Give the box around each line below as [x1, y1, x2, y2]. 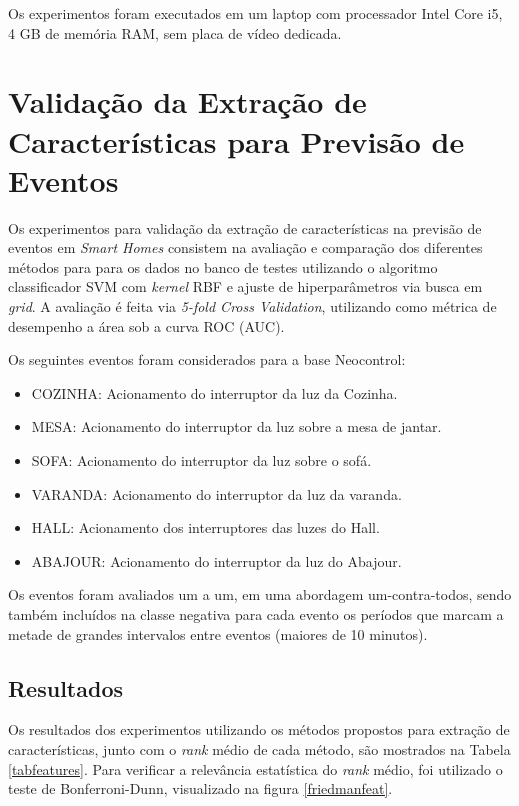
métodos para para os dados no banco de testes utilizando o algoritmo [8, 256, 438, 277]
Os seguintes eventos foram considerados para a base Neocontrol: [8, 349, 406, 370]
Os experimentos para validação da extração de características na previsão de [8, 217, 482, 238]
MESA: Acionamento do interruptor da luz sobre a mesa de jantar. [31, 416, 442, 437]
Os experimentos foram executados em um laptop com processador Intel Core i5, [8, 3, 503, 23]
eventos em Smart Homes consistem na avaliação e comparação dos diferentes [8, 237, 483, 258]
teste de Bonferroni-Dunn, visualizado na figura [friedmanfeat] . [8, 778, 393, 799]
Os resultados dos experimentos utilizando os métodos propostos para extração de [8, 719, 510, 740]
